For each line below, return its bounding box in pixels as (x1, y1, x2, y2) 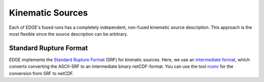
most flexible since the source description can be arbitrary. (9, 31, 128, 37)
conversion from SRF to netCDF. (9, 70, 74, 76)
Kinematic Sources (9, 7, 88, 18)
